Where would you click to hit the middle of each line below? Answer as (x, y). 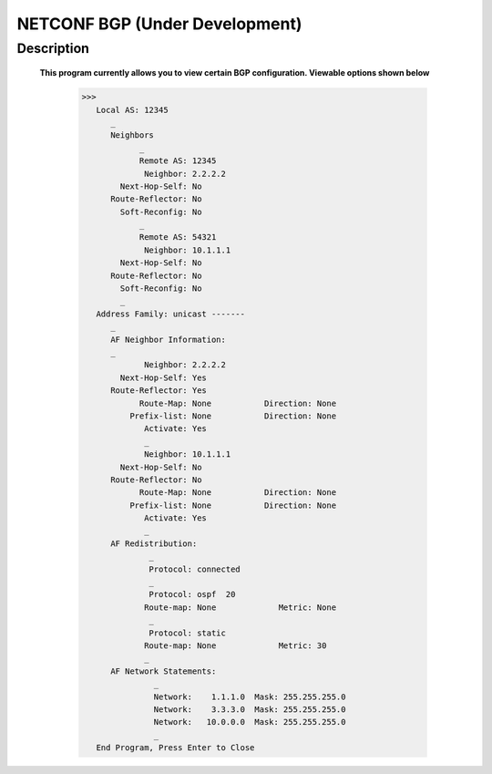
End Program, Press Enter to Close (175, 748)
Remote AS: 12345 (178, 161)
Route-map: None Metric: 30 (236, 645)
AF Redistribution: (154, 543)
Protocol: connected (195, 569)
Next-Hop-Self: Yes (163, 377)
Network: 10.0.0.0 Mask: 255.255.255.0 (250, 722)
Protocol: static (188, 633)
